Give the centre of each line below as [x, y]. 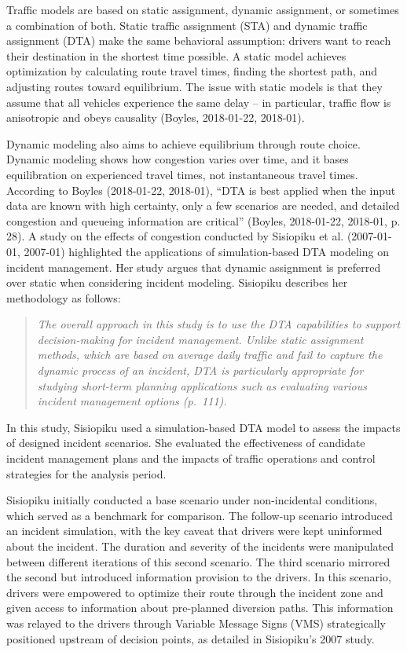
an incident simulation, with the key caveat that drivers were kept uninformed [194, 531]
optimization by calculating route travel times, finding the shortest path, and [192, 71]
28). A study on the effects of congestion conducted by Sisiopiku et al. [175, 236]
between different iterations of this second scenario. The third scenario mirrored [198, 561]
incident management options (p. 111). [132, 401]
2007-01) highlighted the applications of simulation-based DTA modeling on [206, 251]
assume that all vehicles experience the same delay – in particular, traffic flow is [199, 102]
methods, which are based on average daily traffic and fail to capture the [210, 355]
